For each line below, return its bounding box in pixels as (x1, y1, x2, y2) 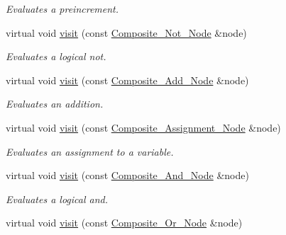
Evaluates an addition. (6, 96, 104, 111)
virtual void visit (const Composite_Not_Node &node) (6, 25, 247, 40)
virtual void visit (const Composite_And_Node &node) (6, 168, 249, 183)
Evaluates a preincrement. (6, 1, 119, 16)
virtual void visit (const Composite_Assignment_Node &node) (6, 120, 281, 134)
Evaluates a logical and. (6, 191, 109, 206)
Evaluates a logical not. (6, 49, 106, 64)
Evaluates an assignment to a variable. (6, 144, 174, 159)
